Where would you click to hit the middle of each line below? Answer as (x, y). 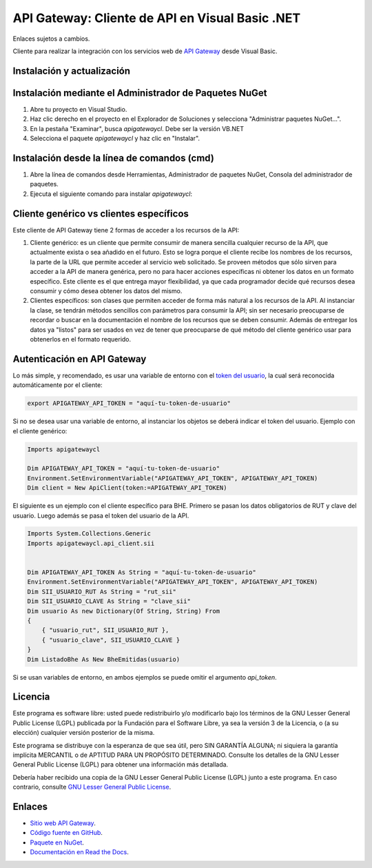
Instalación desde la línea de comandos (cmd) (114, 158)
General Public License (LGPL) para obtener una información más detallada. (121, 765)
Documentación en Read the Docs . (79, 852)
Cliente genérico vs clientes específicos (101, 214)
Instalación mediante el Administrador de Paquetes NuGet (140, 93)
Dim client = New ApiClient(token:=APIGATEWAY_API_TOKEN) (127, 488)
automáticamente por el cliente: (58, 385)
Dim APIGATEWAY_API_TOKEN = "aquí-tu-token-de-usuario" (124, 468)
